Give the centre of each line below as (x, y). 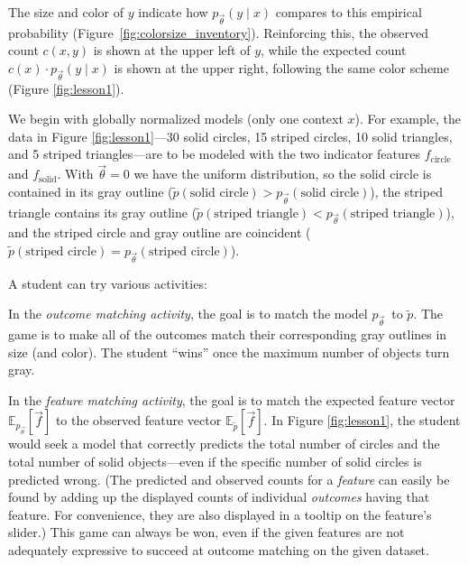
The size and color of (66, 12)
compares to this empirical (349, 12)
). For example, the (408, 119)
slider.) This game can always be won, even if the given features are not (206, 532)
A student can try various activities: (108, 283)
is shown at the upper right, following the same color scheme (281, 67)
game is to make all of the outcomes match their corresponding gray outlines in (228, 334)
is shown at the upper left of (172, 50)
